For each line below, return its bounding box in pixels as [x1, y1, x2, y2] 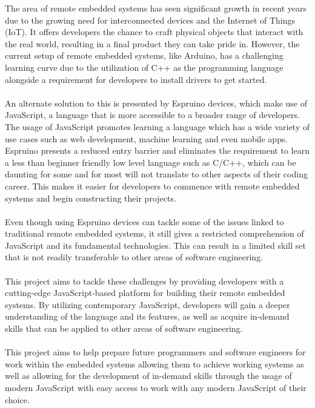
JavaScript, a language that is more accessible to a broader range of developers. [5, 108, 300, 121]
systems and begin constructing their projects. [5, 191, 176, 204]
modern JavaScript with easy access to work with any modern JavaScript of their [5, 381, 307, 393]
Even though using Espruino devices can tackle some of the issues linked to [5, 215, 284, 228]
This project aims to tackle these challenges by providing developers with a [5, 274, 284, 287]
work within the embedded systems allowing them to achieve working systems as [5, 357, 304, 370]
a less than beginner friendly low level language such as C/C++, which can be [5, 156, 296, 168]
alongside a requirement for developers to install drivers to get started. [5, 73, 267, 85]
